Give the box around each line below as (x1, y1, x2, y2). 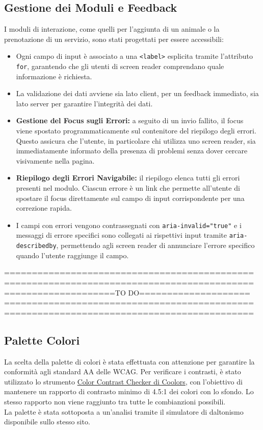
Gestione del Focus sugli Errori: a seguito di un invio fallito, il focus (16, 115, 244, 126)
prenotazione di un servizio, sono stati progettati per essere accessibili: (4, 33, 224, 44)
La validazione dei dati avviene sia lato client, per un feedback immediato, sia (16, 88, 259, 99)
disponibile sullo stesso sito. (4, 416, 90, 427)
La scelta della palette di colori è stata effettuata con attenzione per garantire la (4, 356, 255, 367)
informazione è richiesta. (16, 71, 92, 81)
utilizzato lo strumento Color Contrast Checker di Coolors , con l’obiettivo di (4, 376, 243, 387)
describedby (16, 242, 57, 250)
